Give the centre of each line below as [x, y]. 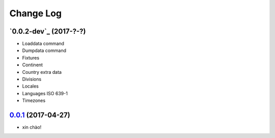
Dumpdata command [44, 50]
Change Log [36, 13]
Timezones [34, 101]
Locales [31, 86]
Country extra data [42, 72]
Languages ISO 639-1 [45, 93]
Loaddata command [43, 44]
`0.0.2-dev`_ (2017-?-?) [48, 31]
